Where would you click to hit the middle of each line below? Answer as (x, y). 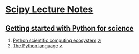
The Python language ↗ (38, 46)
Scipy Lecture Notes (49, 9)
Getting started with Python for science (69, 28)
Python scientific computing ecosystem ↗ (57, 40)
